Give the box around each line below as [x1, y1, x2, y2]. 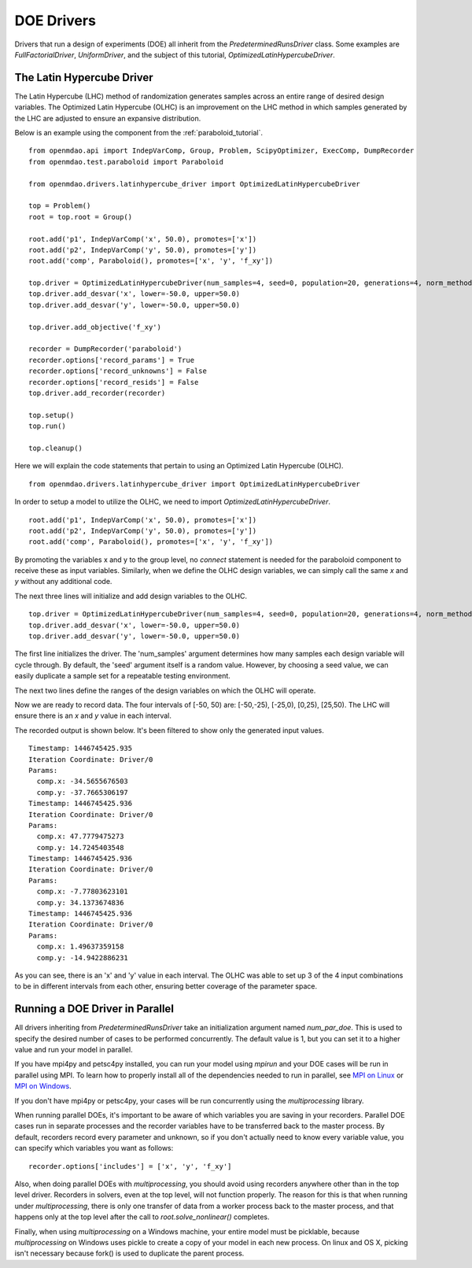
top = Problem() [28, 201, 91, 210]
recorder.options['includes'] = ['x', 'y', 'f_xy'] [28, 1162, 232, 1170]
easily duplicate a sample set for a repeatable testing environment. [14, 671, 231, 681]
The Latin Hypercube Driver [14, 71, 153, 84]
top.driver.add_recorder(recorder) [28, 389, 166, 397]
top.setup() [28, 410, 75, 420]
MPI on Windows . [14, 1081, 72, 1091]
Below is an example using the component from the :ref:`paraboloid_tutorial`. [14, 128, 264, 138]
